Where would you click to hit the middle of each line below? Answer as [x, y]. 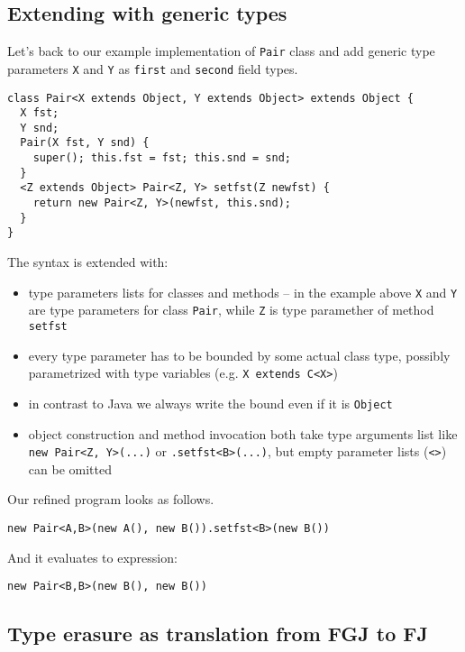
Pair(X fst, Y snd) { [85, 143]
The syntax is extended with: [88, 262]
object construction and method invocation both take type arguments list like [243, 433]
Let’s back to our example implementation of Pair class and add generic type [221, 51]
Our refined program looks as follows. [111, 499]
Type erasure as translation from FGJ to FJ [218, 634]
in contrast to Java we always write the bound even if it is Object [210, 403]
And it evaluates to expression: [92, 557]
